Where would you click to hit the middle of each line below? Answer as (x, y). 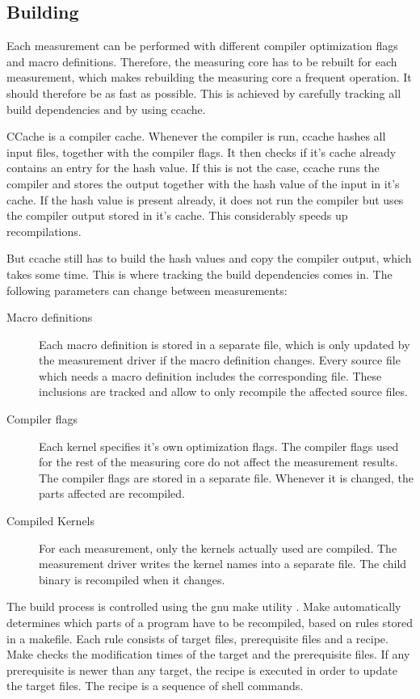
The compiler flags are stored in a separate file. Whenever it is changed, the (227, 477)
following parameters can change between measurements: (147, 290)
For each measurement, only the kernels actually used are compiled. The (218, 547)
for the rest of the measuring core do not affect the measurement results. (218, 462)
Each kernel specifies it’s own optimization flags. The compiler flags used (219, 446)
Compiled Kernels (51, 521)
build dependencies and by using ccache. (106, 109)
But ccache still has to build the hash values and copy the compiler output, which (209, 258)
